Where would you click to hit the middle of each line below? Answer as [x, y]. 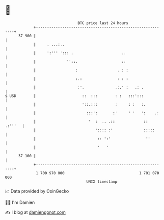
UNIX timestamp [102, 182]
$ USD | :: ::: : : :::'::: [74, 96]
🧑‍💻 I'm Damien [20, 202]
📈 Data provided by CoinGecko [37, 191]
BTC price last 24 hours [103, 23]
